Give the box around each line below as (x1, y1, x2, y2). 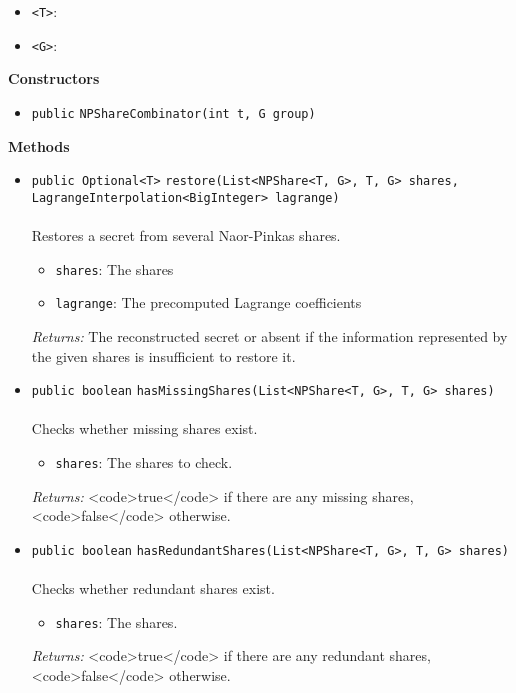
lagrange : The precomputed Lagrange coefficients (55, 292, 362, 313)
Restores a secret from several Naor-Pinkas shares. (31, 225, 341, 246)
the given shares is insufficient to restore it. (31, 345, 296, 366)
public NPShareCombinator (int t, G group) (31, 106, 316, 121)
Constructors (8, 68, 100, 89)
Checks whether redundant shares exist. (31, 578, 275, 599)
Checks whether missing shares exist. (31, 418, 258, 439)
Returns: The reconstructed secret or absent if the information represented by (31, 325, 508, 346)
